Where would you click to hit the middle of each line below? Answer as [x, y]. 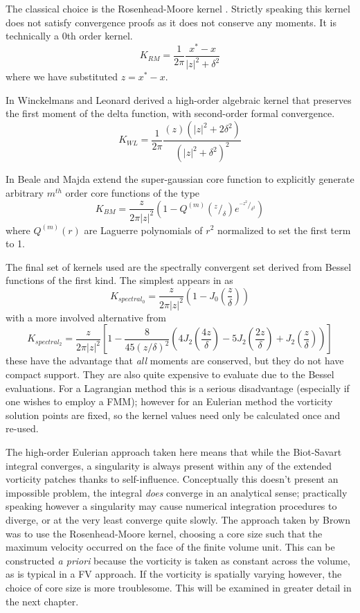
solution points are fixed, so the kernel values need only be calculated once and [173, 415]
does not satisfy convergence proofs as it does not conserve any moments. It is [171, 22]
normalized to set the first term [284, 230]
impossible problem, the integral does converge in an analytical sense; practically [177, 492]
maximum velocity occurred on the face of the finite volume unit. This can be [170, 547]
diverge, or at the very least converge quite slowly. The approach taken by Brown [178, 519]
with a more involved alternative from [86, 317]
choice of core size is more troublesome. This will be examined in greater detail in [179, 587]
